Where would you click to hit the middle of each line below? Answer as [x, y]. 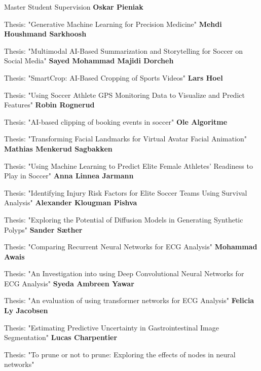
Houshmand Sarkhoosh [45, 34]
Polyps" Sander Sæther [43, 229]
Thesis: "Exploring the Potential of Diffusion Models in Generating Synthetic [124, 219]
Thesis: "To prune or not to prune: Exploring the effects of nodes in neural [120, 354]
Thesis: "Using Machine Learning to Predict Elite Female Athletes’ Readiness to [128, 165]
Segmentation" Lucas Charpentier [61, 337]
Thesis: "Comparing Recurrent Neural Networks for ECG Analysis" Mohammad [131, 247]
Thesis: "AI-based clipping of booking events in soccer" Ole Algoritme [116, 121]
